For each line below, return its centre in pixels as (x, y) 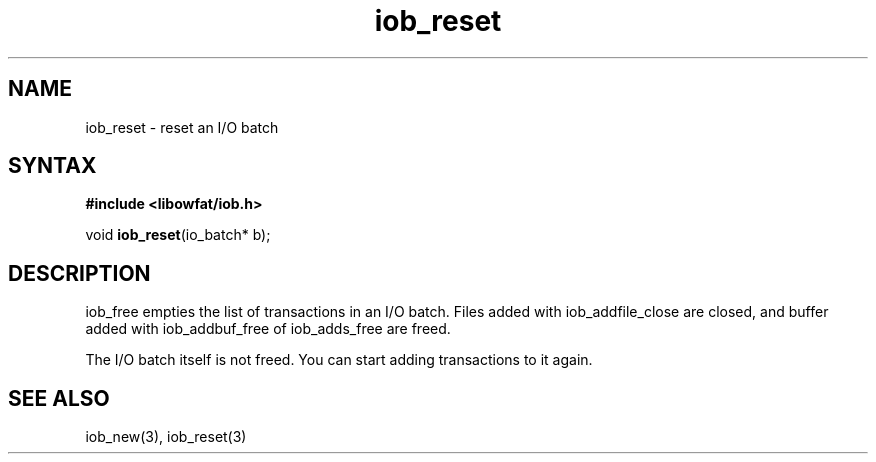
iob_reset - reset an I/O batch (182, 127)
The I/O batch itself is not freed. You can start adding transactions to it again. (339, 360)
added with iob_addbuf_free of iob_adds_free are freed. (268, 329)
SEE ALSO (59, 398)
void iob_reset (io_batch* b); (178, 235)
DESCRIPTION (79, 273)
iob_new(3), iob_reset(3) (166, 437)
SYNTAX (52, 166)
